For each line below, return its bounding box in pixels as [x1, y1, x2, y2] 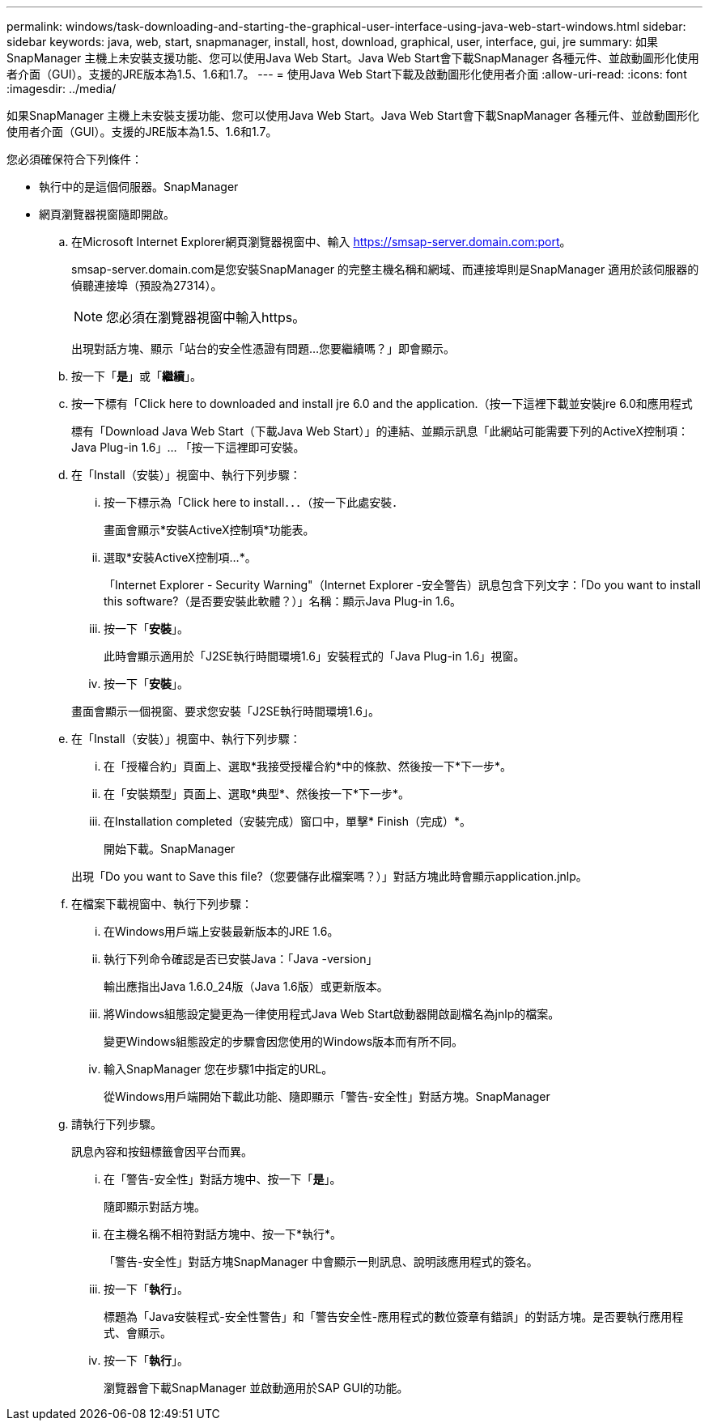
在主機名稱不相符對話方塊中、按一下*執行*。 [104, 1227, 342, 1241]
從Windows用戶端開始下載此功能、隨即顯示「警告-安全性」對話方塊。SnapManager [104, 1089, 550, 1103]
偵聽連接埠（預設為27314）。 [71, 278, 223, 292]
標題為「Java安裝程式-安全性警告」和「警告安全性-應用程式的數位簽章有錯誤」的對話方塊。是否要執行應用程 [104, 1310, 684, 1323]
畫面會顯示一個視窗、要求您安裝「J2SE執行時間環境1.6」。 [71, 704, 380, 718]
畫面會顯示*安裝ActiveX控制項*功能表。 [104, 523, 315, 537]
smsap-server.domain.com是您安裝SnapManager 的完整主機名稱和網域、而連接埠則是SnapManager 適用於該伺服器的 [71, 262, 699, 276]
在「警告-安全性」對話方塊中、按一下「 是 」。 [104, 1172, 342, 1186]
